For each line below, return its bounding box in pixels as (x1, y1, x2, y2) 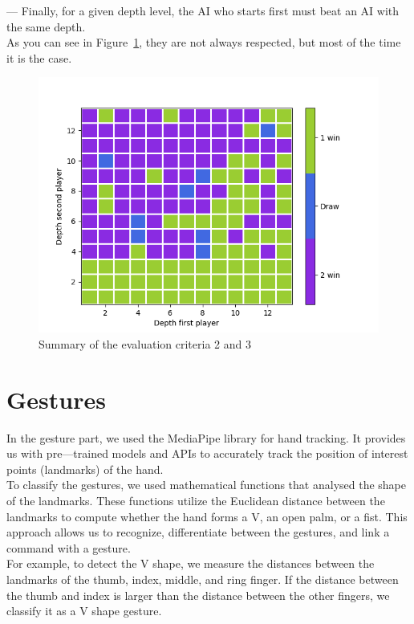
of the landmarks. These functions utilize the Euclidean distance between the (6, 492, 385, 509)
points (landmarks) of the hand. (6, 460, 164, 477)
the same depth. (6, 18, 86, 35)
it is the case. (6, 49, 72, 66)
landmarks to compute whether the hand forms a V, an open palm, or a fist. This (6, 508, 408, 524)
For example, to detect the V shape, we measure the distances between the (6, 555, 375, 572)
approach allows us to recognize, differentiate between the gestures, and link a (6, 524, 390, 540)
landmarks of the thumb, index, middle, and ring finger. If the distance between (6, 571, 399, 588)
